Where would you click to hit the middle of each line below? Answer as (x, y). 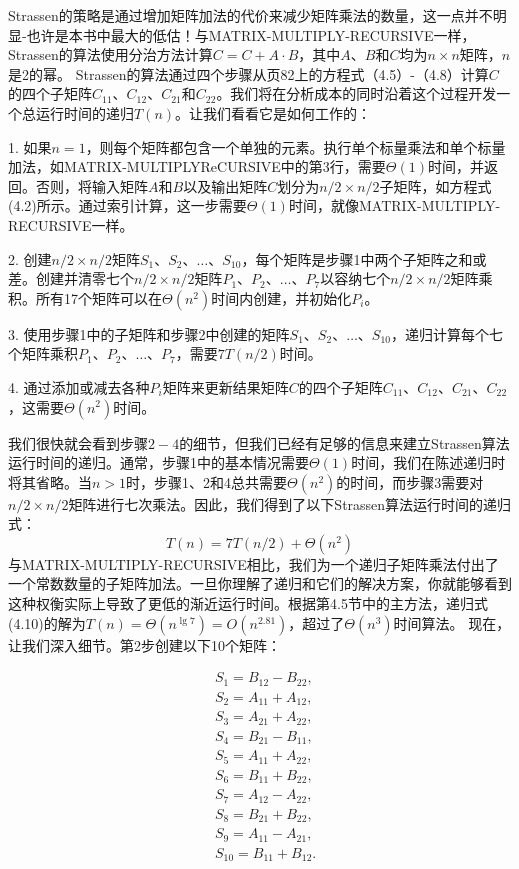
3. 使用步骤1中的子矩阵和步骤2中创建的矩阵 (149, 333)
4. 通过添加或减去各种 (79, 386)
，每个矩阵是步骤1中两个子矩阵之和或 (364, 258)
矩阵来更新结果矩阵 (225, 386)
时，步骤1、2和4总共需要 (207, 481)
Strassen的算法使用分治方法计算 (110, 54)
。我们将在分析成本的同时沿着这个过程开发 (356, 93)
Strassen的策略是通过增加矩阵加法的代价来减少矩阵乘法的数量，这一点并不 (250, 15)
